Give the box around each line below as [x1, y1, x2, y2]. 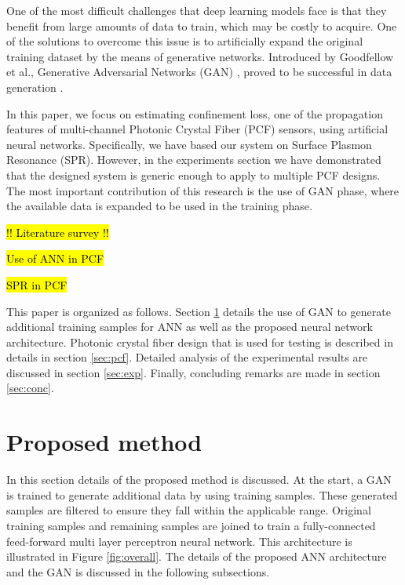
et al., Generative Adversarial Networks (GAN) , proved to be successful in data [6, 64, 392, 80]
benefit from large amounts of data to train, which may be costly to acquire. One [6, 17, 397, 34]
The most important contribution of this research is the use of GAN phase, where [6, 182, 400, 198]
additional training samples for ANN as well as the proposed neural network [6, 318, 373, 335]
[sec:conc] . [6, 380, 54, 396]
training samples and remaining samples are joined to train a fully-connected [6, 517, 376, 533]
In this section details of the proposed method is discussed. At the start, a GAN [6, 471, 392, 488]
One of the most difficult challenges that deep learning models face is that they [6, 2, 387, 18]
